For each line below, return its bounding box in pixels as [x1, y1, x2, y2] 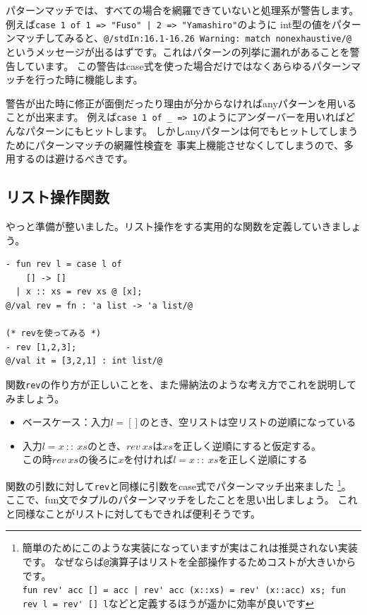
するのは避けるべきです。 [15, 151, 133, 166]
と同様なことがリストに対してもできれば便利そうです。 [6, 506, 260, 520]
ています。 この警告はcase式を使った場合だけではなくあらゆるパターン [25, 58, 351, 73]
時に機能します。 [64, 72, 143, 87]
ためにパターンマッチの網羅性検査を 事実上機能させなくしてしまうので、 [6, 137, 344, 152]
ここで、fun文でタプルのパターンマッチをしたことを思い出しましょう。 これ [6, 492, 358, 507]
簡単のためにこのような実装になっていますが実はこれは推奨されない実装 [22, 540, 358, 555]
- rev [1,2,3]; [6, 342, 77, 352]
